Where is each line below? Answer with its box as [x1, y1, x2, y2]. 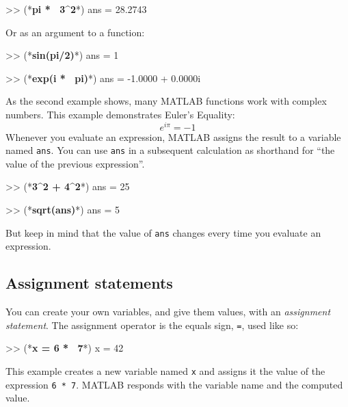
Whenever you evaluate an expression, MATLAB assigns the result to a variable [5, 129, 341, 144]
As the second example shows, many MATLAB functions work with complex [5, 94, 327, 108]
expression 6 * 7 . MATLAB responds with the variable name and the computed [5, 377, 343, 391]
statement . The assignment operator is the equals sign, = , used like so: [5, 317, 299, 332]
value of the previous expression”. [5, 156, 145, 170]
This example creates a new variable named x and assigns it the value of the [5, 363, 325, 378]
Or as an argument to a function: [5, 25, 145, 39]
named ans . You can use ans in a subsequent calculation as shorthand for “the [5, 143, 335, 157]
